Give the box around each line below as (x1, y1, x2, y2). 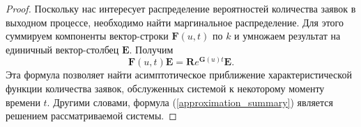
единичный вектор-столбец (6, 42, 119, 56)
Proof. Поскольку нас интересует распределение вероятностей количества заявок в (6, 1, 356, 15)
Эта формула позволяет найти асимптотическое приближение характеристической (6, 67, 352, 82)
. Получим (129, 42, 174, 56)
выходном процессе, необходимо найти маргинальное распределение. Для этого (6, 15, 344, 29)
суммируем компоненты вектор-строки (6, 28, 169, 43)
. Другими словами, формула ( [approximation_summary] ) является (47, 94, 334, 109)
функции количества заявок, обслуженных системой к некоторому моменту (6, 81, 325, 95)
